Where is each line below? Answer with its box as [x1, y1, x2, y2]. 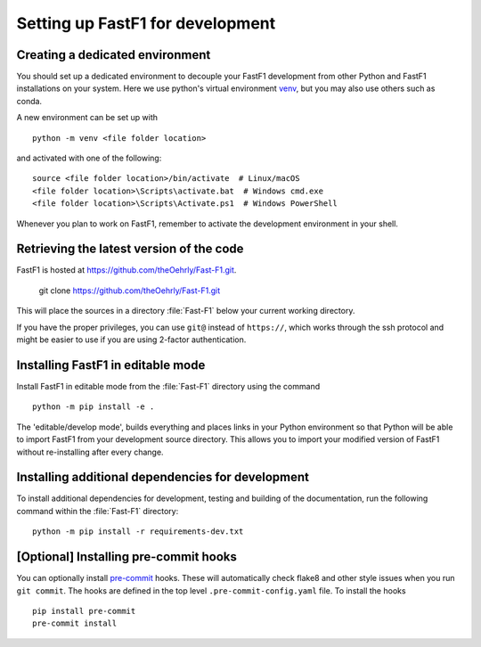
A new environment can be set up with [16, 112, 159, 123]
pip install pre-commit [32, 606, 136, 616]
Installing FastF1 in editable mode [16, 357, 206, 373]
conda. [16, 95, 43, 106]
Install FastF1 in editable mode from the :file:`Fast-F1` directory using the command [16, 381, 321, 391]
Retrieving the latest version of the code [16, 242, 244, 257]
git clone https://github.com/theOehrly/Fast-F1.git [38, 285, 221, 296]
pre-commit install [32, 618, 118, 628]
